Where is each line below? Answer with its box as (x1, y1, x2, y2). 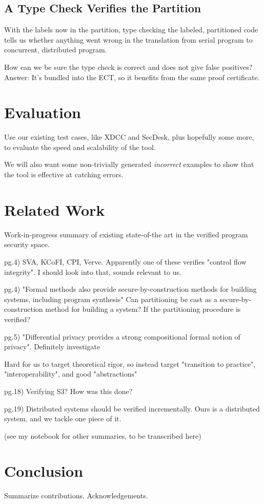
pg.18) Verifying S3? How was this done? (4, 385, 133, 396)
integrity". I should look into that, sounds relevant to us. (4, 266, 181, 277)
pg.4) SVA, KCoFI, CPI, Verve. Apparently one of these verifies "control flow (4, 256, 247, 267)
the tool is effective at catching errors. (4, 169, 124, 180)
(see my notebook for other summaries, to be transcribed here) (4, 430, 201, 441)
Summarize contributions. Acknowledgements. (4, 490, 148, 501)
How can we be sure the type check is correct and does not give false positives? (4, 61, 253, 72)
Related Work (4, 199, 105, 220)
